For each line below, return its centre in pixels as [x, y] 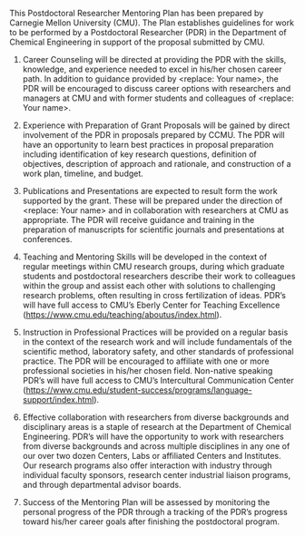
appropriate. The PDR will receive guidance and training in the [138, 220]
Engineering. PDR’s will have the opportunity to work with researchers [153, 436]
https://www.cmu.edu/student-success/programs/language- [139, 390]
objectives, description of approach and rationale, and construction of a [157, 164]
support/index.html [58, 400]
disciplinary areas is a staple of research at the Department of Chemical [157, 427]
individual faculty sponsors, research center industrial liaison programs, [157, 475]
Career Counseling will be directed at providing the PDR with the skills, [154, 59]
